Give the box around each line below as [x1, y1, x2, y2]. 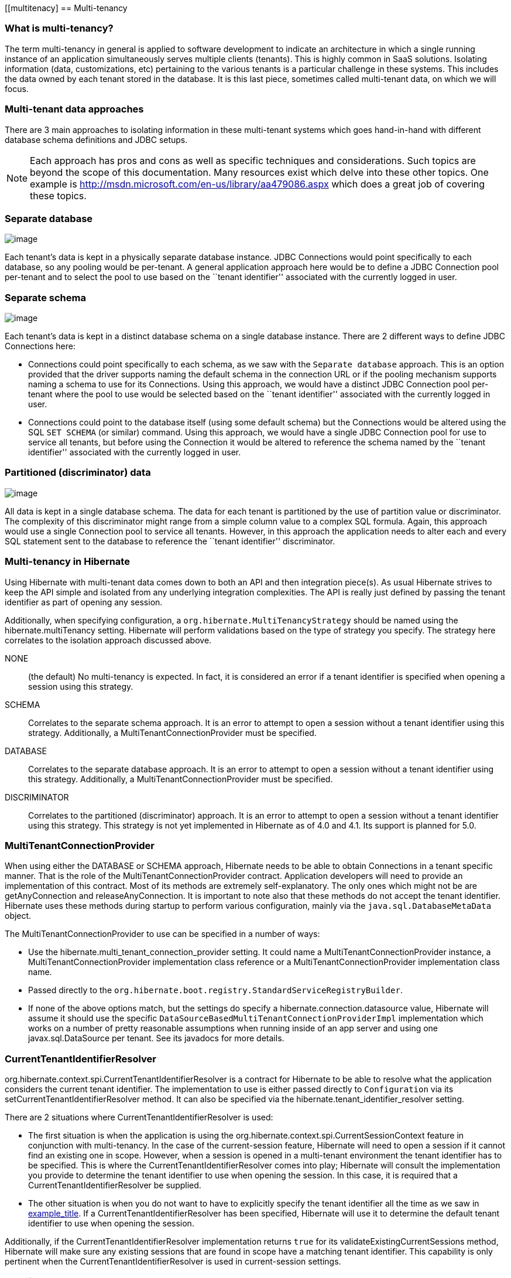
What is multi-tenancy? [5, 22, 114, 35]
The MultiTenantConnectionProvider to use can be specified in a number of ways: [5, 929, 320, 939]
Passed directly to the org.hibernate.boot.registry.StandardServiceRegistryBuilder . [28, 985, 403, 996]
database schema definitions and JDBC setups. [5, 134, 188, 145]
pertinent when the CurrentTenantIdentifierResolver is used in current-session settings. [5, 1256, 341, 1266]
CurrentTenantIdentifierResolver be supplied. [28, 1180, 201, 1190]
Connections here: [5, 341, 76, 351]
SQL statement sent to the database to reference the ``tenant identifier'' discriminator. [5, 536, 335, 546]
